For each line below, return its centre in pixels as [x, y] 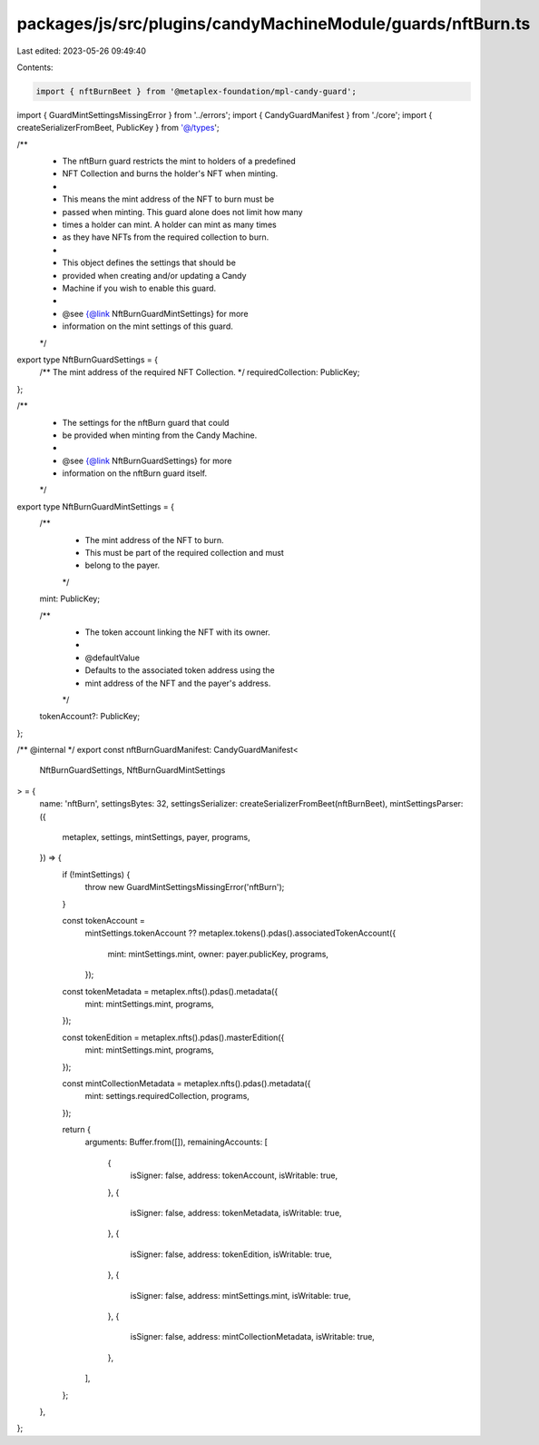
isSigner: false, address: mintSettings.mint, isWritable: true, [240, 1295]
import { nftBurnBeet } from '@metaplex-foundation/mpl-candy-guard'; [196, 91]
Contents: [35, 67]
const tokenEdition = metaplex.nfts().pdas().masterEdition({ [173, 1037]
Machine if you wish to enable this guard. [139, 288]
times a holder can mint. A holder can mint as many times [169, 225]
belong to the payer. [122, 565]
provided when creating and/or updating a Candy [154, 275]
